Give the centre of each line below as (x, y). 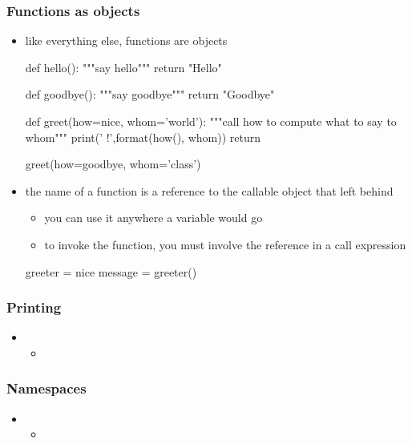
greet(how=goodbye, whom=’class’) (113, 164)
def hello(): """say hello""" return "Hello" (123, 67)
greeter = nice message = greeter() (111, 271)
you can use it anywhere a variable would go (153, 218)
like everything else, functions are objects (126, 40)
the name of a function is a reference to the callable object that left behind (209, 190)
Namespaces (46, 388)
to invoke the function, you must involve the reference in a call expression (225, 244)
